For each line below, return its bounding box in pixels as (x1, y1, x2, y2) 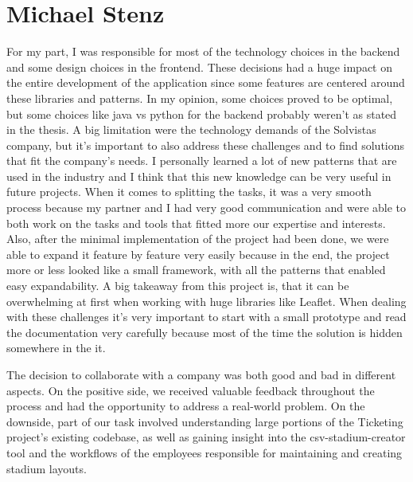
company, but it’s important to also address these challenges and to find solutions (6, 136, 405, 153)
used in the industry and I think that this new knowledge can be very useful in (6, 167, 392, 184)
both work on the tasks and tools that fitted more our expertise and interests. (6, 214, 386, 231)
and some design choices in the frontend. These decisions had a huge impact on (6, 58, 393, 75)
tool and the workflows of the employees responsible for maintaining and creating (6, 444, 403, 460)
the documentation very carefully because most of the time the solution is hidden (6, 323, 403, 340)
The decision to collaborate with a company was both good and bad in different (6, 366, 396, 382)
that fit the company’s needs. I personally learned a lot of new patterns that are (6, 152, 397, 169)
